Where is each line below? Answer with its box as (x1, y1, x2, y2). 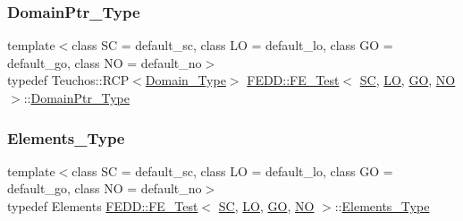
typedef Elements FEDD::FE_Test (7, 197, 198, 215)
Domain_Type (145, 71, 226, 89)
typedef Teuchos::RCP (7, 71, 130, 89)
